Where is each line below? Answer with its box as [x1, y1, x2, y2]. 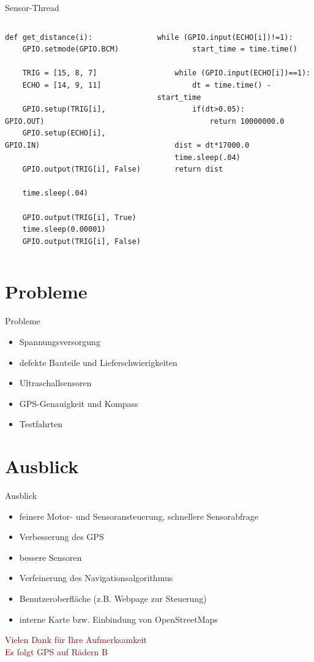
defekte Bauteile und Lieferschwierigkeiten [19, 356, 178, 368]
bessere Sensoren [19, 550, 82, 563]
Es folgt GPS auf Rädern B [5, 645, 108, 658]
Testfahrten [19, 417, 62, 430]
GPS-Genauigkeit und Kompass [19, 397, 138, 409]
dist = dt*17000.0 [174, 140, 250, 150]
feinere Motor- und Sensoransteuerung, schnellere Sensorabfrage [19, 509, 259, 522]
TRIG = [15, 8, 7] [22, 69, 97, 78]
